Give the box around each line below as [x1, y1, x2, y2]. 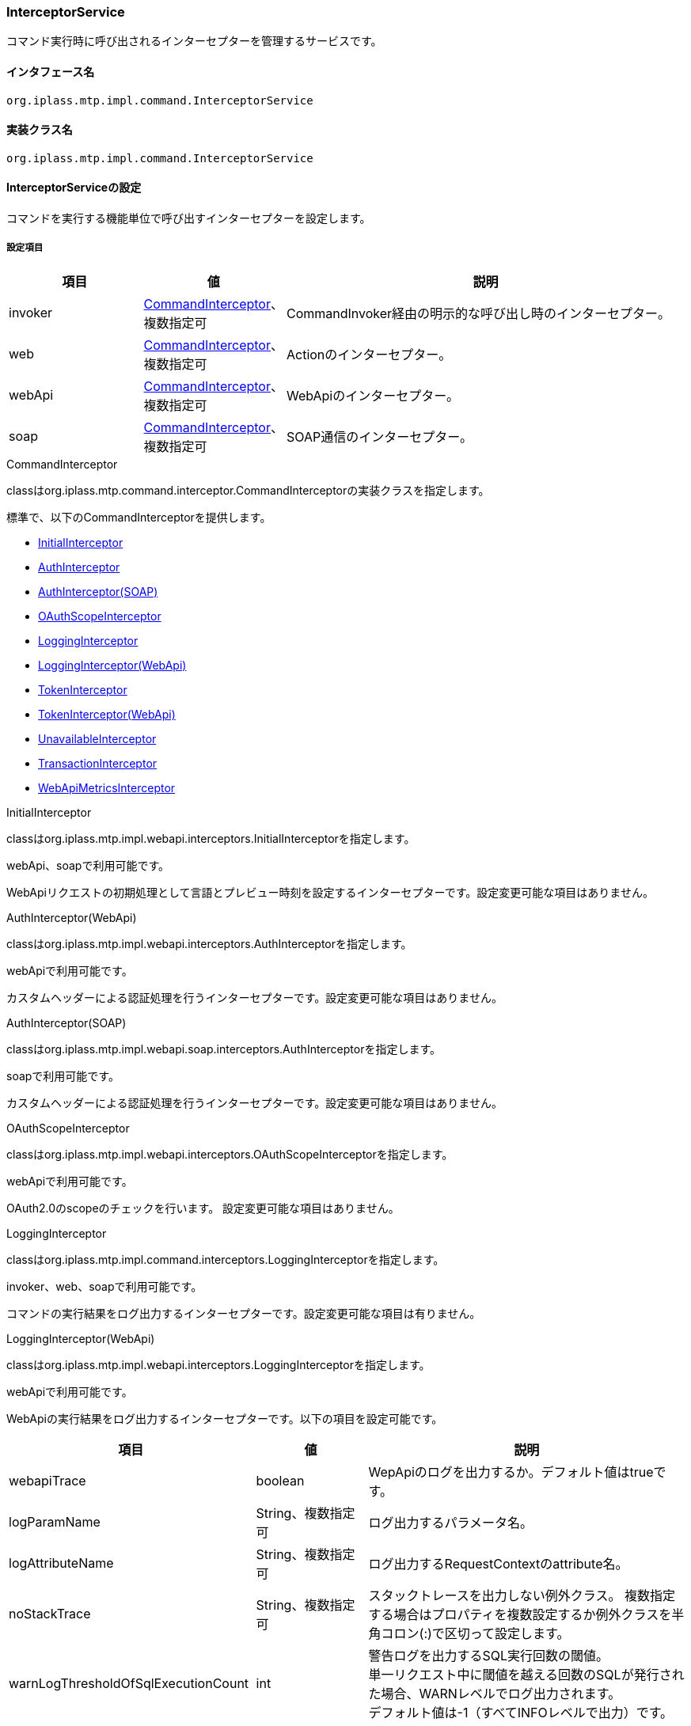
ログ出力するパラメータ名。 [368, 1514, 533, 1531]
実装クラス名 [6, 123, 73, 137]
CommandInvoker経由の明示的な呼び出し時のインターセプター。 [286, 305, 670, 321]
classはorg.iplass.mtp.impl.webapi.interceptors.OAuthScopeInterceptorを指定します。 [6, 1147, 454, 1161]
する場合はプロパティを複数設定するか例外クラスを [368, 1606, 672, 1622]
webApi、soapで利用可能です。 [6, 858, 170, 872]
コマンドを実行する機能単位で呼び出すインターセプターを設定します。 [6, 211, 371, 226]
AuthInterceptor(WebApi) [6, 910, 137, 924]
